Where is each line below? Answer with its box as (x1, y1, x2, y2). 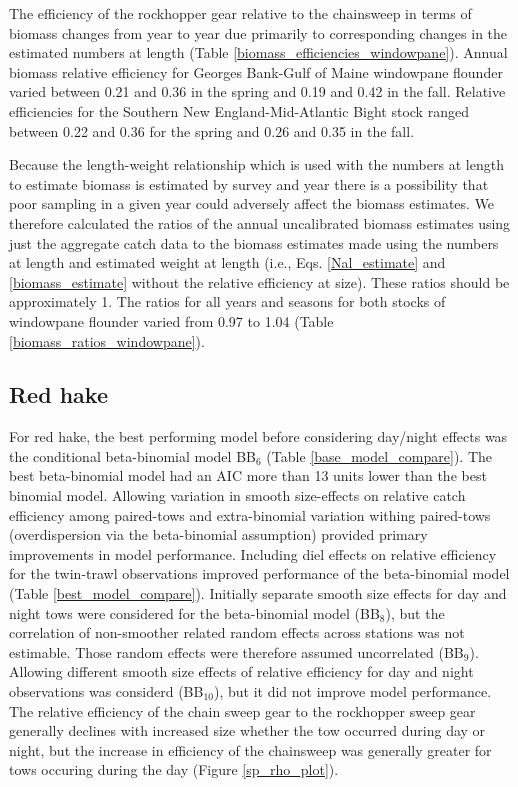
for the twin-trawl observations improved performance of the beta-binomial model (9, 563, 510, 584)
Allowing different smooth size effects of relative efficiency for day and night (9, 661, 474, 682)
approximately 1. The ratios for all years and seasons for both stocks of (9, 291, 446, 312)
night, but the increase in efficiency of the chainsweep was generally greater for (9, 739, 492, 760)
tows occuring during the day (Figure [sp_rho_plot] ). (9, 759, 339, 780)
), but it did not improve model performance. (214, 681, 492, 702)
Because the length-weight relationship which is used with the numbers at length (9, 154, 504, 175)
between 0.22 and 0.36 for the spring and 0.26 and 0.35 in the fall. (9, 120, 415, 141)
